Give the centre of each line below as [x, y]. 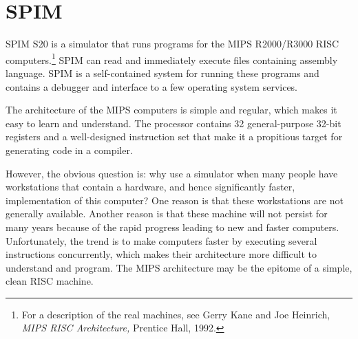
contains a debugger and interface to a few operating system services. [152, 86]
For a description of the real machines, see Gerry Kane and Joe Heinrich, [176, 314]
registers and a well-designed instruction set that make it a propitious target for [174, 136]
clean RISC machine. [50, 281]
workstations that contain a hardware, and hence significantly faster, [150, 187]
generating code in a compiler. [69, 150]
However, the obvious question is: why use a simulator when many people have [172, 173]
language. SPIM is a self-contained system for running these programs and [162, 73]
